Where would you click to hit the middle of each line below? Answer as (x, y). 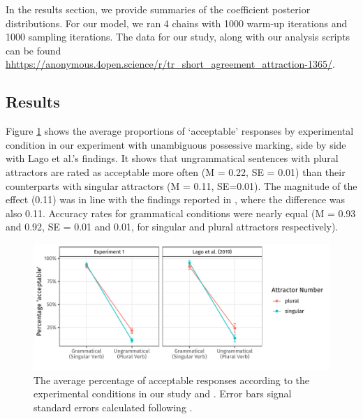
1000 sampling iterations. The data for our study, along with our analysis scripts (178, 37)
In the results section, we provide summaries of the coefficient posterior (158, 9)
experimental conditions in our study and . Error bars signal (163, 394)
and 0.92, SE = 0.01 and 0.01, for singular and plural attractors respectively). (172, 227)
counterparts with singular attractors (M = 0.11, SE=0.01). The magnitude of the (181, 185)
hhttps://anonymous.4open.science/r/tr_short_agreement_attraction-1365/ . (170, 64)
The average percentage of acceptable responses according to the (172, 380)
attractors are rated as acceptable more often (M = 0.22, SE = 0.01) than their (176, 171)
